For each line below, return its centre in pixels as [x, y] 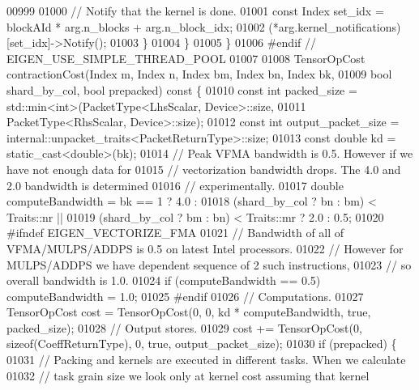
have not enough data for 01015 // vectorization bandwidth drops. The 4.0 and [204, 169]
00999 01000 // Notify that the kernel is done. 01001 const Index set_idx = [195, 11]
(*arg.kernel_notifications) [335, 26]
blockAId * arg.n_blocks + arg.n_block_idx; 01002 [136, 26]
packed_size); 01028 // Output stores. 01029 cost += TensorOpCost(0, [184, 327]
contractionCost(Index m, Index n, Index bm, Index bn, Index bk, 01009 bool [199, 74]
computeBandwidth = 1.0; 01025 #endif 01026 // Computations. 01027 [185, 296]
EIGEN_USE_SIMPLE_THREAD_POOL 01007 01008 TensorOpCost [186, 58]
